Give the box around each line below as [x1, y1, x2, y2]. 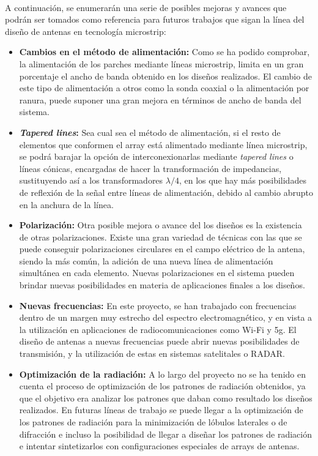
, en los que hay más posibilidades [179, 174, 306, 187]
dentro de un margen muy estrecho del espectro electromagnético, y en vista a [19, 311, 312, 324]
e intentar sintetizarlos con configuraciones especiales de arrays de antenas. [19, 439, 300, 452]
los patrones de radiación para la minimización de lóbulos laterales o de [19, 416, 287, 428]
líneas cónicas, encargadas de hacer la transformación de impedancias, [19, 162, 282, 174]
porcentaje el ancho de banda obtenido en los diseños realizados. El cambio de [19, 69, 312, 82]
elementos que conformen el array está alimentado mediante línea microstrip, [19, 138, 308, 151]
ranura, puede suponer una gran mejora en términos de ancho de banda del [19, 93, 301, 106]
